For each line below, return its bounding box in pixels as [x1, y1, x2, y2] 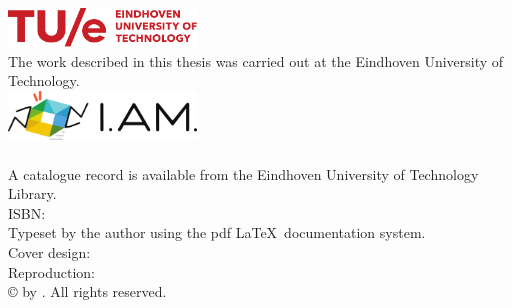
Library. [8, 183, 57, 204]
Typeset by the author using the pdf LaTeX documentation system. [8, 222, 426, 243]
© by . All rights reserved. [8, 281, 167, 302]
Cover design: [8, 241, 91, 262]
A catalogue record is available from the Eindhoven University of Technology [8, 163, 479, 184]
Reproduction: [8, 261, 95, 282]
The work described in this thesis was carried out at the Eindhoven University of [8, 50, 504, 71]
